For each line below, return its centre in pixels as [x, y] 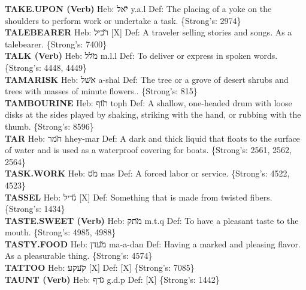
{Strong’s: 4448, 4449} [46, 67]
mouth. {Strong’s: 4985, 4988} [60, 232]
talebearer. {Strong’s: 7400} [56, 44]
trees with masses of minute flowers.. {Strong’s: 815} [101, 91]
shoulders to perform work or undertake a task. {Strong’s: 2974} [123, 20]
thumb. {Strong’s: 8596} [49, 126]
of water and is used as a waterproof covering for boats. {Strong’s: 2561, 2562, [148, 150]
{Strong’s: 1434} [35, 209]
